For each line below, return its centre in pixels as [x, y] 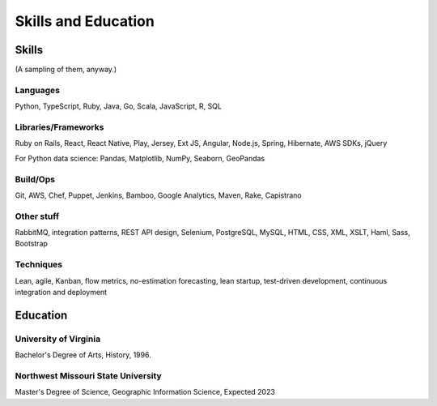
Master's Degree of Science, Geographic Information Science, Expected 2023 [145, 392]
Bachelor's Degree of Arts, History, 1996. [83, 355]
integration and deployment [61, 292]
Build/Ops [35, 179]
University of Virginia [58, 339]
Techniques [39, 265]
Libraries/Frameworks [59, 127]
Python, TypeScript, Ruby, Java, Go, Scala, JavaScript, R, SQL [119, 106]
